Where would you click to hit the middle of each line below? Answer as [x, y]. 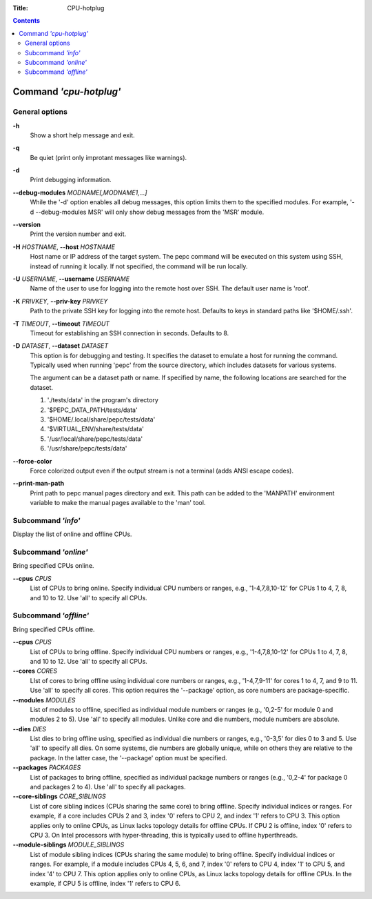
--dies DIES [30, 729]
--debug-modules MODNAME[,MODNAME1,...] [80, 192]
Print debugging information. [71, 180]
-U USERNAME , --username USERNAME [71, 279]
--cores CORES [35, 671]
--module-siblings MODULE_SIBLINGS [69, 844]
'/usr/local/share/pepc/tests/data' [95, 439]
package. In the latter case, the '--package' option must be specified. [128, 758]
